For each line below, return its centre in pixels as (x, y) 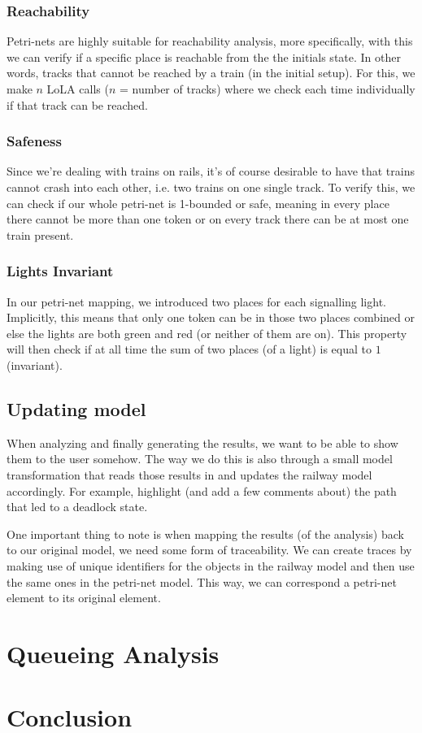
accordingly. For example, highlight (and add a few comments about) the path (202, 490)
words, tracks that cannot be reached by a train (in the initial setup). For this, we (211, 73)
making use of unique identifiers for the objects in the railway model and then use (211, 565)
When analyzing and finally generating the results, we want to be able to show (202, 442)
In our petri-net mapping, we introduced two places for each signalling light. (196, 301)
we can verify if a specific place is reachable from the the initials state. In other (204, 56)
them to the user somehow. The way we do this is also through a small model (200, 459)
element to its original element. (84, 598)
